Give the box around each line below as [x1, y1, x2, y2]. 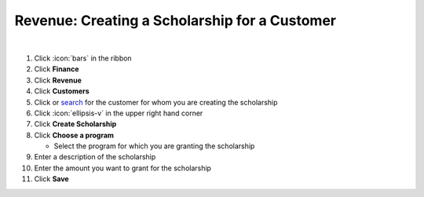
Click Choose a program [34, 130, 114, 140]
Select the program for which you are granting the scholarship [53, 141, 255, 151]
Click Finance [34, 64, 79, 74]
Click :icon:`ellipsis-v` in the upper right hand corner [34, 108, 203, 118]
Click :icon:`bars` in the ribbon [34, 53, 133, 63]
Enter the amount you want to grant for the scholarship [34, 163, 212, 173]
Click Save [34, 174, 70, 184]
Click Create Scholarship [34, 119, 117, 129]
